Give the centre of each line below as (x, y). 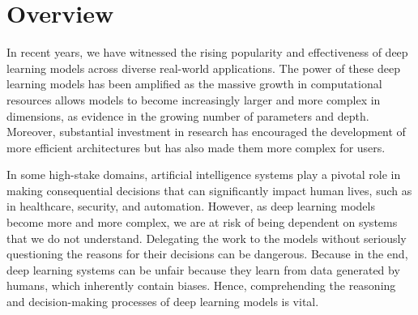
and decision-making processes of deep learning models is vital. (163, 302)
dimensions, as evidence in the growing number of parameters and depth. (188, 115)
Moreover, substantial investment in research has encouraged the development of (206, 132)
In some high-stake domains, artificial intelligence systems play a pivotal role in (204, 175)
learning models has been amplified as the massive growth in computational (194, 84)
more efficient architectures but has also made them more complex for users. (196, 147)
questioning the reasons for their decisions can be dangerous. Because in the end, (207, 254)
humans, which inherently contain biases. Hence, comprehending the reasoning (201, 285)
